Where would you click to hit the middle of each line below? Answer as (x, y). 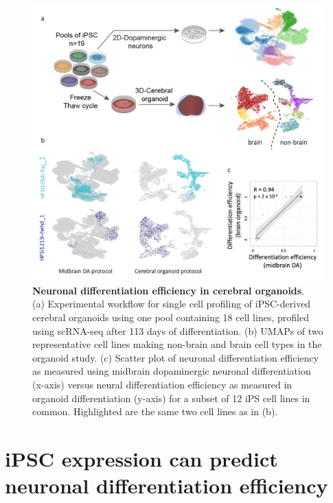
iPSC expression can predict (141, 458)
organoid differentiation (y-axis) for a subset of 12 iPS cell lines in (171, 398)
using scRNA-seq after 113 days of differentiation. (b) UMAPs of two (178, 330)
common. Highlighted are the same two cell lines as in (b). (155, 411)
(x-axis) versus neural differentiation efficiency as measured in (162, 384)
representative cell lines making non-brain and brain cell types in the (177, 344)
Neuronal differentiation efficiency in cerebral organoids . (169, 290)
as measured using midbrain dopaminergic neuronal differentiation (172, 371)
